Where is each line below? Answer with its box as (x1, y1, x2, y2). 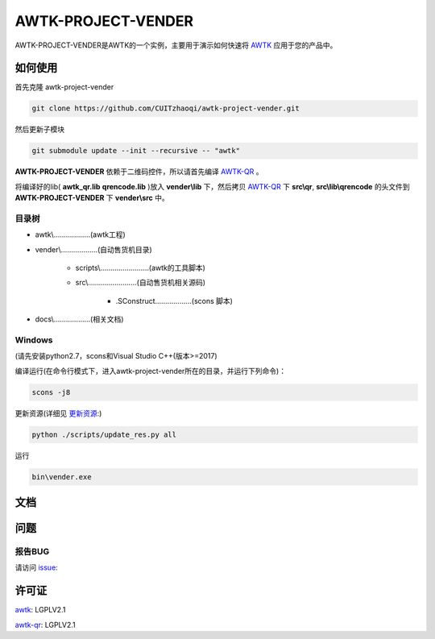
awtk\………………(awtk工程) (35, 230, 126, 239)
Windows (14, 334, 53, 346)
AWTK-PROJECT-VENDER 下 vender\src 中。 (14, 193, 169, 203)
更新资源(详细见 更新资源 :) (14, 408, 102, 418)
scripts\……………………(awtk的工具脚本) (75, 263, 205, 273)
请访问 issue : (14, 562, 58, 572)
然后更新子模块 (14, 125, 64, 135)
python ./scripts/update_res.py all (31, 429, 177, 439)
